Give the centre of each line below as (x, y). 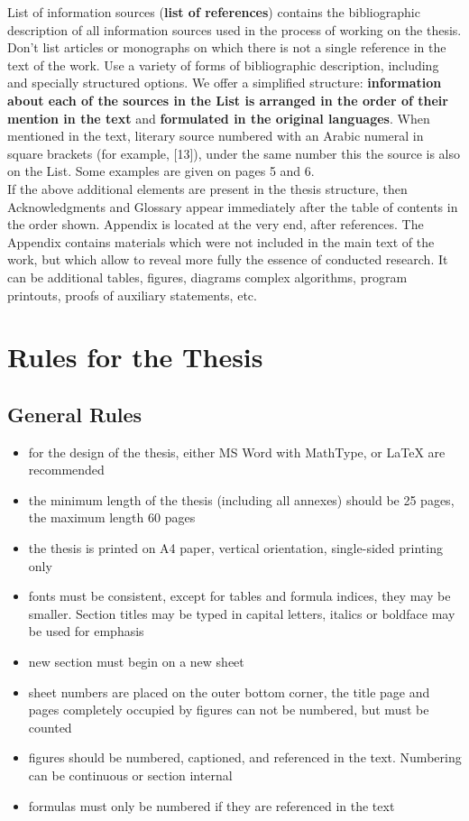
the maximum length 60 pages (112, 517)
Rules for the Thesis (135, 357)
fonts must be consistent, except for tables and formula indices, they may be (239, 596)
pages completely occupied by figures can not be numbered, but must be (229, 710)
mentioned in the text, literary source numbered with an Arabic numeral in (216, 136)
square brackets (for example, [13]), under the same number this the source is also (234, 153)
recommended (66, 470)
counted (50, 727)
